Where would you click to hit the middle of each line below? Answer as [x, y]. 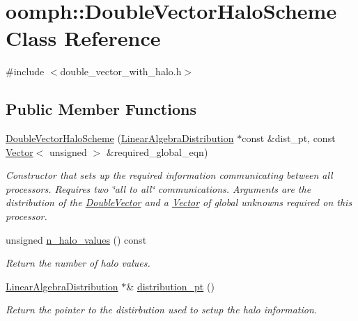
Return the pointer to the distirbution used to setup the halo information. [162, 310]
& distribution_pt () [170, 286]
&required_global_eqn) [157, 151]
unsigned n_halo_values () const [76, 239]
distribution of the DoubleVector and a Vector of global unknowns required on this [179, 202]
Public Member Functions [101, 109]
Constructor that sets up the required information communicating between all [169, 175]
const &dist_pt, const [289, 138]
